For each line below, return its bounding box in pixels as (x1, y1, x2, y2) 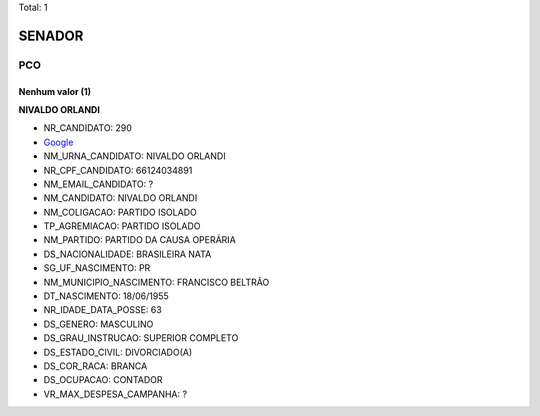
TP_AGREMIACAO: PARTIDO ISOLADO (43, 220, 201, 232)
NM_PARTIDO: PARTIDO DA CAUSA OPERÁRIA (43, 234, 237, 246)
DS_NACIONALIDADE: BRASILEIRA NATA (43, 248, 212, 260)
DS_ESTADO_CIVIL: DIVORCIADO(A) (43, 346, 193, 358)
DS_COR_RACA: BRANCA (43, 360, 148, 372)
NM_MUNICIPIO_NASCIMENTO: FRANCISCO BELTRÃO (43, 276, 270, 288)
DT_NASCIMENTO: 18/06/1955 (43, 290, 169, 302)
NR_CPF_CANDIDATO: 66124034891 (43, 164, 193, 176)
